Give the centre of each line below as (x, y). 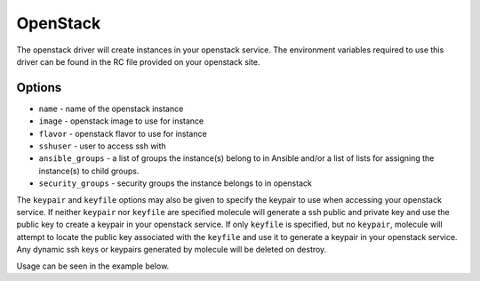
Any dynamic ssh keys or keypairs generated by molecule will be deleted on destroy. (172, 250)
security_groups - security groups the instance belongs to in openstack (176, 183)
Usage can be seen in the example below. (93, 266)
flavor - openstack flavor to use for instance (123, 133)
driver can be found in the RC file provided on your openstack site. (138, 61)
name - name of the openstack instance (111, 108)
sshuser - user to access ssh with (102, 146)
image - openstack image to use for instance (121, 121)
